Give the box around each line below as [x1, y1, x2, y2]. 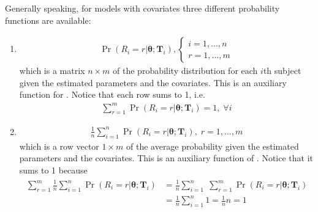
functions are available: [5, 13, 91, 26]
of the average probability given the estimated [126, 139, 299, 152]
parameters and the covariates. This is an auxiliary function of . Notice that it [19, 152, 313, 164]
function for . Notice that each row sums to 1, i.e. [19, 88, 205, 101]
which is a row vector [19, 139, 99, 152]
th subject [263, 64, 301, 77]
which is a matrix [19, 64, 85, 77]
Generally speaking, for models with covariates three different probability [5, 2, 280, 14]
